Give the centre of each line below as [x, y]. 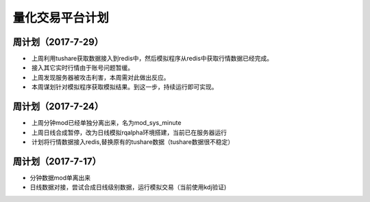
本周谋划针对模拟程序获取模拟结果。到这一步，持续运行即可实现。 [124, 87]
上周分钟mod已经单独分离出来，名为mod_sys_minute [106, 123]
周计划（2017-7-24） [58, 107]
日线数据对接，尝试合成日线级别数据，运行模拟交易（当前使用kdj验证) [128, 187]
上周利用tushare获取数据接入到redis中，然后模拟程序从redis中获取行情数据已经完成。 [152, 59]
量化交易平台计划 [61, 18]
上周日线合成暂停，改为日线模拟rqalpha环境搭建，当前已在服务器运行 [129, 132]
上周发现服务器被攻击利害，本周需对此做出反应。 [100, 77]
